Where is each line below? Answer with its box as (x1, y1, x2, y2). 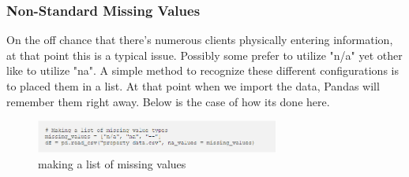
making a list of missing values (38, 155, 186, 171)
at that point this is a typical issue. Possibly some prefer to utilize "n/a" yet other (6, 46, 403, 63)
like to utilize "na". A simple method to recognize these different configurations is (6, 62, 399, 79)
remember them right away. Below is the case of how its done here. (6, 93, 330, 109)
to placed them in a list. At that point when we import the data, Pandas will (6, 78, 380, 94)
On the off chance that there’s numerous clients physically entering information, (6, 31, 393, 48)
